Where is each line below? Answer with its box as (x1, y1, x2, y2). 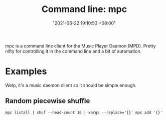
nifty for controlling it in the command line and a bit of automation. (5, 48, 142, 54)
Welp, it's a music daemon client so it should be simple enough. (5, 82, 137, 88)
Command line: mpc (42, 3, 127, 15)
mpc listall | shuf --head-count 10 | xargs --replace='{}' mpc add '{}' (5, 110, 163, 115)
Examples (5, 66, 47, 77)
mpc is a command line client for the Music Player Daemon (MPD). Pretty (5, 42, 156, 48)
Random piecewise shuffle (5, 96, 90, 105)
